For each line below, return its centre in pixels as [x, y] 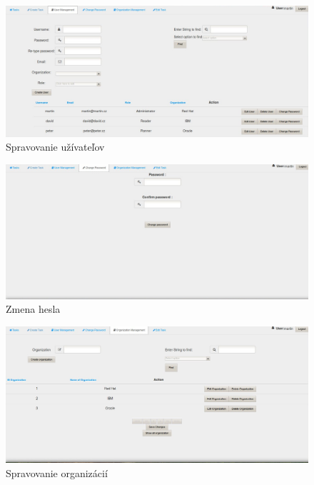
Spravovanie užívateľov [55, 147]
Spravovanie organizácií [57, 472]
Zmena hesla [33, 309]
